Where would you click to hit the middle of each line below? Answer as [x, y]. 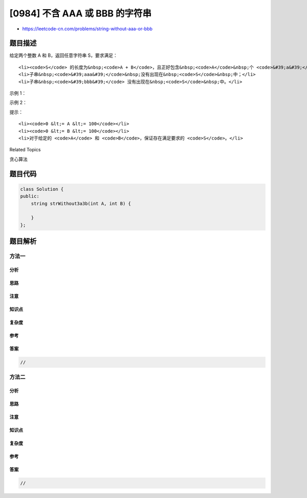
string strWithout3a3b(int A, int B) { [81, 203]
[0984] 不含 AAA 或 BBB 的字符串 [81, 13]
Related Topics [25, 150]
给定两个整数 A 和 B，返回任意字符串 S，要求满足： [63, 55]
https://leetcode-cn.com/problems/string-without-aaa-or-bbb [87, 29]
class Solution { [42, 189]
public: [30, 196]
